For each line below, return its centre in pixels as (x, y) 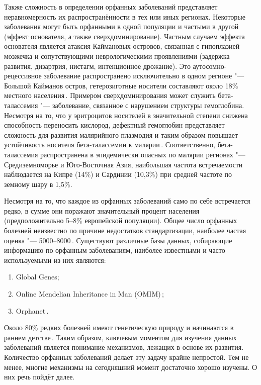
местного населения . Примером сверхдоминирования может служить (110, 95)
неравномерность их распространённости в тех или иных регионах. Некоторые (125, 16)
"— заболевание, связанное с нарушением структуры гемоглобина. (142, 105)
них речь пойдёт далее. (39, 377)
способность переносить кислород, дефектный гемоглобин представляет (114, 125)
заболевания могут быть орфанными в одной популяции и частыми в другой (121, 26)
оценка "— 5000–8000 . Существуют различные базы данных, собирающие (118, 240)
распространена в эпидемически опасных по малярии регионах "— (143, 154)
